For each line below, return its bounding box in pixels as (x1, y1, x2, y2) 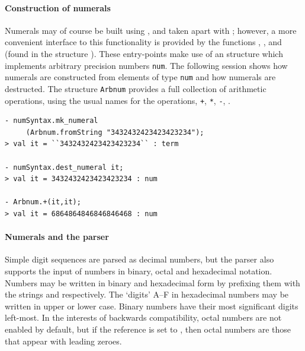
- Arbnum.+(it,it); (5, 198, 81, 207)
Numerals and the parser (5, 230, 109, 243)
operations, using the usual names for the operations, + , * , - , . (5, 94, 231, 106)
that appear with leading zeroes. (5, 334, 122, 347)
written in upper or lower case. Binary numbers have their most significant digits (5, 299, 298, 312)
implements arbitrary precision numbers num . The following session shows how (5, 59, 288, 71)
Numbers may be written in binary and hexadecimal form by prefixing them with (5, 276, 300, 289)
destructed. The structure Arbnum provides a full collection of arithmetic (5, 82, 267, 94)
